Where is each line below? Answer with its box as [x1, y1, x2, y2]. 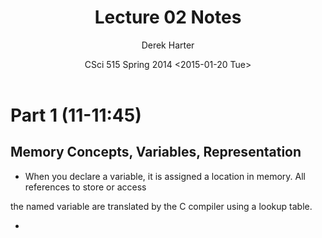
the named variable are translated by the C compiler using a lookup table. [10, 200, 313, 212]
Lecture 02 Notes [94, 6, 242, 29]
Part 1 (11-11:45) [10, 104, 142, 126]
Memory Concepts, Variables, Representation [10, 144, 302, 161]
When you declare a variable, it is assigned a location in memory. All [24, 170, 306, 182]
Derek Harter [141, 39, 195, 51]
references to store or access [24, 181, 147, 193]
